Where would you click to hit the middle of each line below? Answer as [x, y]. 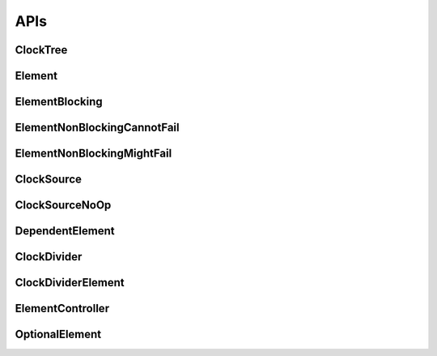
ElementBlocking [59, 102]
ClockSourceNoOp [63, 206]
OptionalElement [58, 335]
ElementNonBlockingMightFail [93, 154]
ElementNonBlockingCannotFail [97, 128]
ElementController [62, 309]
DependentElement [65, 231]
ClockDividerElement [70, 283]
